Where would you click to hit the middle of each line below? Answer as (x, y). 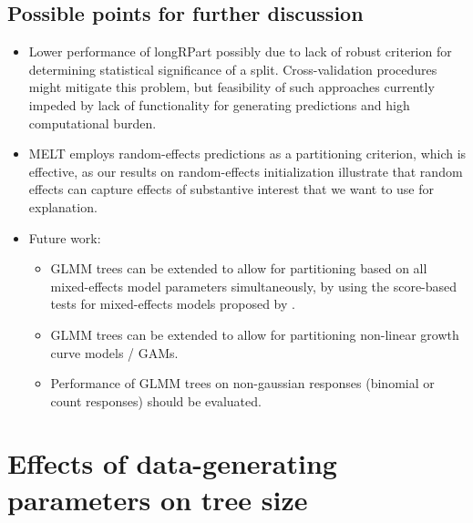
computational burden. (93, 123)
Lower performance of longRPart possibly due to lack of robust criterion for (240, 51)
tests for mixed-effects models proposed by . (173, 304)
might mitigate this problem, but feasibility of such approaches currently (231, 87)
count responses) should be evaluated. (156, 400)
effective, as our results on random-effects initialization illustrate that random (246, 171)
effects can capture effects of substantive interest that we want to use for (231, 189)
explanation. (63, 206)
